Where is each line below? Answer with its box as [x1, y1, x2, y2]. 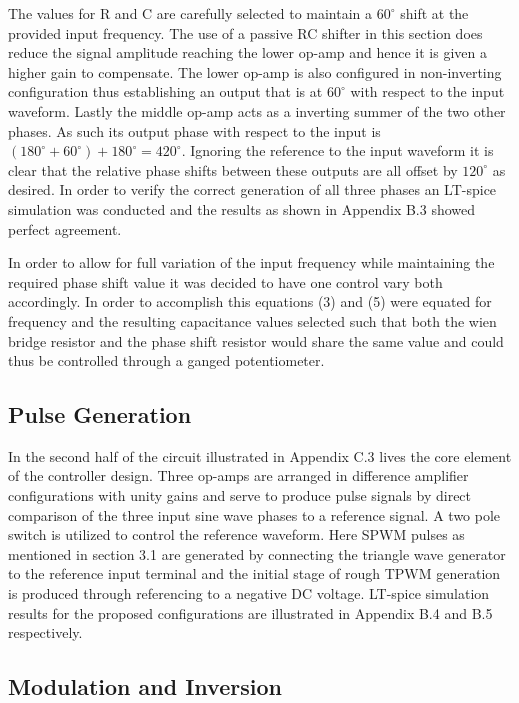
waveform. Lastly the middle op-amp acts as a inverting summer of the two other [8, 100, 506, 121]
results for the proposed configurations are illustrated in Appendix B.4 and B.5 [8, 602, 493, 623]
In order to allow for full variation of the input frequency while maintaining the [8, 252, 495, 273]
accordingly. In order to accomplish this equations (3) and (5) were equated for [8, 291, 492, 312]
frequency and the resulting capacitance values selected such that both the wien [8, 310, 497, 331]
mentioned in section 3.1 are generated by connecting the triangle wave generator [8, 543, 506, 564]
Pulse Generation [8, 399, 192, 430]
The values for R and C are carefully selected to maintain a [8, 3, 373, 23]
